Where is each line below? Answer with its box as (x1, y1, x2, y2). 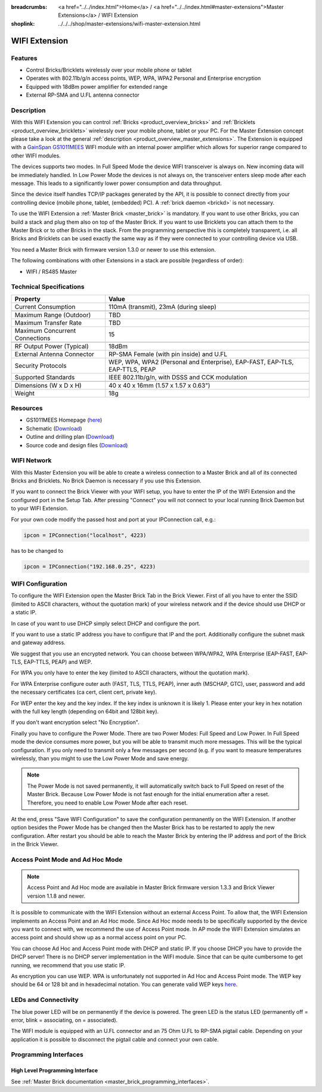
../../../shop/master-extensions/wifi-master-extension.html (58, 20, 201, 27)
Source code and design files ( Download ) (26, 441, 128, 448)
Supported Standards (14, 373, 75, 381)
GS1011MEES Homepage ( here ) (26, 416, 103, 423)
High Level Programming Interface (11, 1067, 98, 1074)
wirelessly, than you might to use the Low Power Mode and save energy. (11, 754, 189, 762)
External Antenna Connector (14, 349, 95, 358)
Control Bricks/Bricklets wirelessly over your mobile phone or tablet (26, 66, 192, 73)
